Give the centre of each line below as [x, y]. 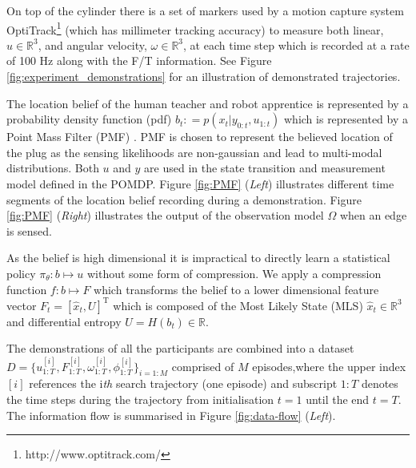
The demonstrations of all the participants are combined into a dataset [180, 348]
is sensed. [29, 230]
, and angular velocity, [92, 44]
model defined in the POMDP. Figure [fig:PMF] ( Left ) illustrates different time [200, 184]
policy [21, 273]
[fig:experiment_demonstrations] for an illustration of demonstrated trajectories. [204, 77]
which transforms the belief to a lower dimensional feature [236, 289]
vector [22, 305]
